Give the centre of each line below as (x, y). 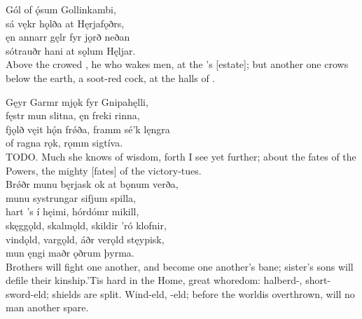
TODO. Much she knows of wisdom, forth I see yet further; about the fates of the (181, 156)
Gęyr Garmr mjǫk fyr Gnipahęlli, (77, 101)
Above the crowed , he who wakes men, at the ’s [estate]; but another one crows (177, 64)
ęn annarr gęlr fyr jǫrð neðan (68, 37)
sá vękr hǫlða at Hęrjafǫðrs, (65, 23)
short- (318, 280)
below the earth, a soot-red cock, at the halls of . (111, 77)
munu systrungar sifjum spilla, (71, 197)
